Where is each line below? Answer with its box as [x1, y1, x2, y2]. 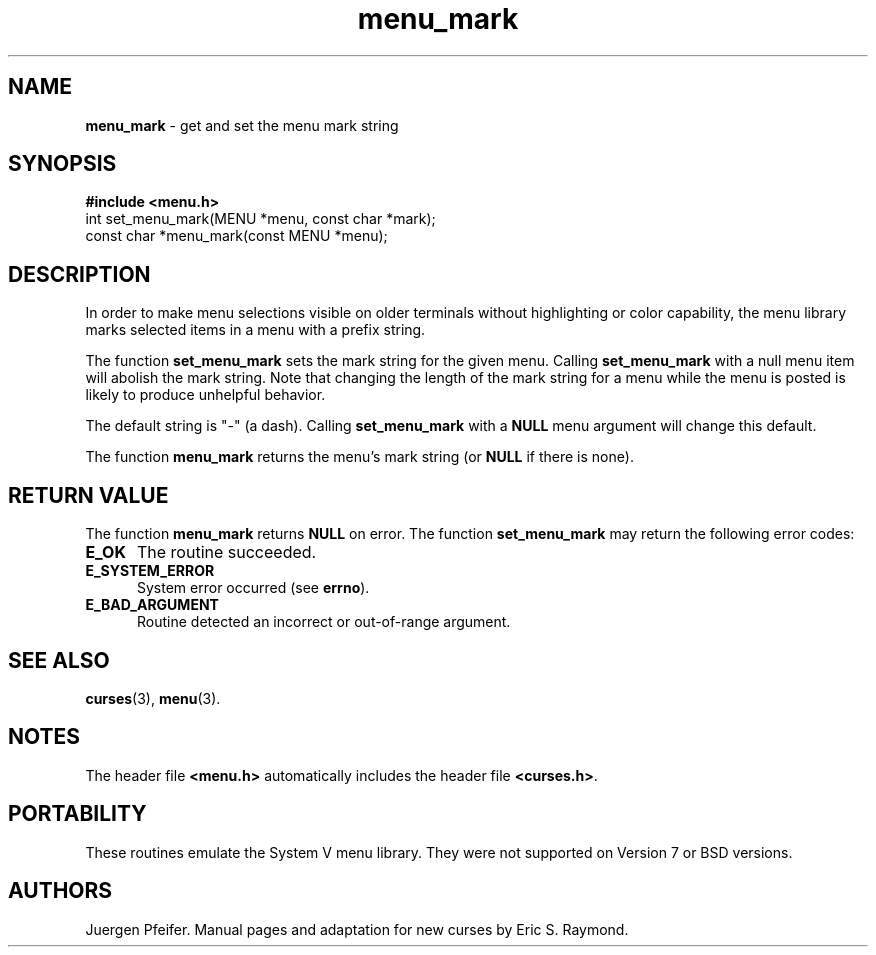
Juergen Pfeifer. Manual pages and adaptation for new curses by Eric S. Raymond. [85, 920, 629, 938]
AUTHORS [8, 878, 113, 904]
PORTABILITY [8, 801, 147, 827]
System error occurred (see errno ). [137, 579, 370, 597]
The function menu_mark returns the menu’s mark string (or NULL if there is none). [85, 448, 634, 466]
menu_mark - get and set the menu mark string [85, 116, 399, 134]
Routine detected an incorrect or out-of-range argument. [137, 613, 511, 631]
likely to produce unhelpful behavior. [85, 386, 326, 404]
